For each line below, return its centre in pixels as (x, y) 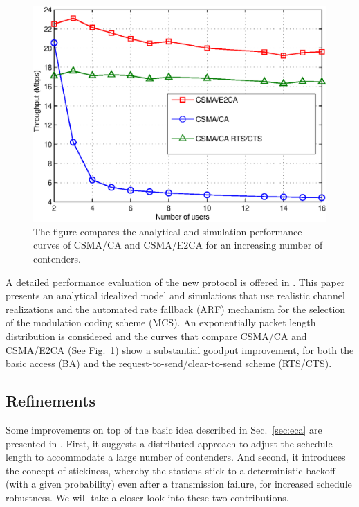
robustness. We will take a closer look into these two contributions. (147, 497)
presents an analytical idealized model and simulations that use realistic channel (175, 295)
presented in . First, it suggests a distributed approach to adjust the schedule (169, 443)
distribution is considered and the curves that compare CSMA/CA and (156, 336)
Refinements (50, 401)
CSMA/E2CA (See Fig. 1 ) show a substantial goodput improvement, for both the (180, 349)
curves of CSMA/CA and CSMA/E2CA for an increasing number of (178, 245)
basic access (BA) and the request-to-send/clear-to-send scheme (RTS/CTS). (169, 363)
